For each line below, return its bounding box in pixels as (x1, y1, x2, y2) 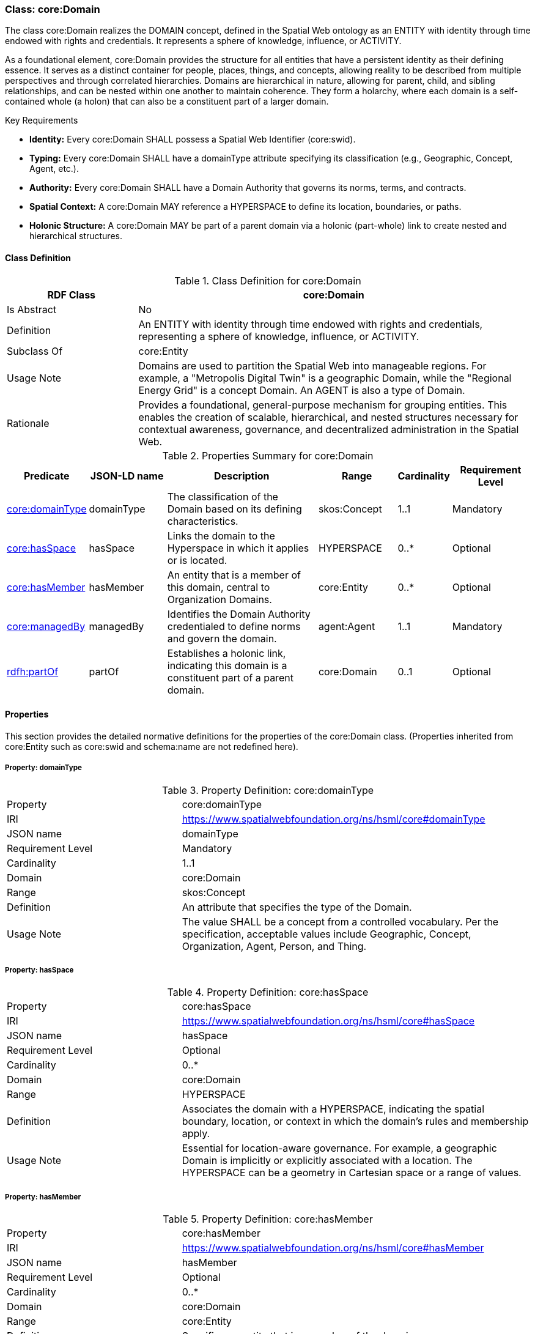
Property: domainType (5, 763, 82, 773)
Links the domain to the (167, 529, 275, 542)
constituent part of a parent (167, 671, 293, 684)
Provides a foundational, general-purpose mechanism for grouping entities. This (138, 398, 507, 411)
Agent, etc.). (29, 163, 79, 174)
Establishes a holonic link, (167, 647, 286, 659)
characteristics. (167, 514, 238, 527)
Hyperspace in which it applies (167, 541, 309, 554)
